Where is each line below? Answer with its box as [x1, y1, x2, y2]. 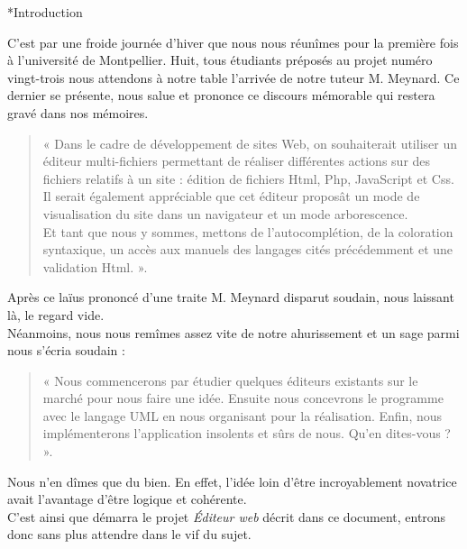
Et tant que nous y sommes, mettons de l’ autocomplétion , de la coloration [42, 222, 453, 241]
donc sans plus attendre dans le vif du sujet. [7, 525, 252, 544]
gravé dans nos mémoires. [7, 103, 149, 122]
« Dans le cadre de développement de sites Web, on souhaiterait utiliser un [42, 133, 457, 152]
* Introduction [7, 3, 83, 21]
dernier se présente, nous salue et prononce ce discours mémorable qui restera [7, 86, 435, 105]
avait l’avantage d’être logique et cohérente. [7, 490, 247, 508]
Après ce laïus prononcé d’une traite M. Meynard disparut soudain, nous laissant [7, 288, 454, 307]
